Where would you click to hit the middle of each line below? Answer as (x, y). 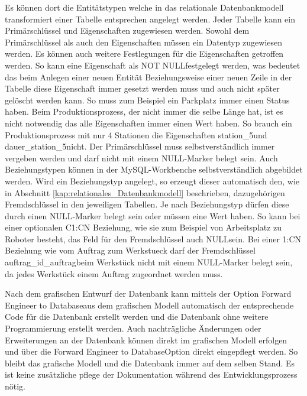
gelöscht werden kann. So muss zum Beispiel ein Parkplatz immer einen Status (147, 100)
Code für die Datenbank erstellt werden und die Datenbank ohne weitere (137, 317)
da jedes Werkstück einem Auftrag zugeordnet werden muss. (114, 273)
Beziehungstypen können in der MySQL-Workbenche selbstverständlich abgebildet (154, 169)
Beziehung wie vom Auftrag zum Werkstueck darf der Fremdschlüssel (130, 250)
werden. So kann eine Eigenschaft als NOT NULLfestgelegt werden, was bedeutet (153, 65)
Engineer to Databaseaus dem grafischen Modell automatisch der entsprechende (149, 305)
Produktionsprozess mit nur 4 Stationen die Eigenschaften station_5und (136, 134)
